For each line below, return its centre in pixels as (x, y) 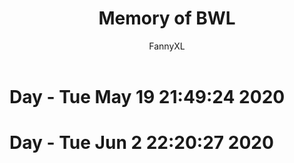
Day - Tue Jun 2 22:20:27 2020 (141, 143)
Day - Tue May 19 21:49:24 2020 (147, 96)
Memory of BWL (167, 18)
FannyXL (167, 46)
